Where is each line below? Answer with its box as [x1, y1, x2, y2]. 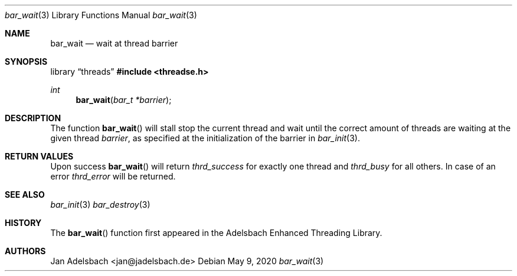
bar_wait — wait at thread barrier [50, 38, 178, 48]
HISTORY [5, 218, 42, 228]
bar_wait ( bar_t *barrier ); [76, 95, 172, 105]
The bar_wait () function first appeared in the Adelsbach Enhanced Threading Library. [50, 228, 382, 238]
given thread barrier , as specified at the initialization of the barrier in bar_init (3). [50, 133, 361, 143]
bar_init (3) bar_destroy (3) [50, 199, 150, 210]
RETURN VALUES [5, 151, 74, 161]
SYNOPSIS [5, 56, 48, 66]
